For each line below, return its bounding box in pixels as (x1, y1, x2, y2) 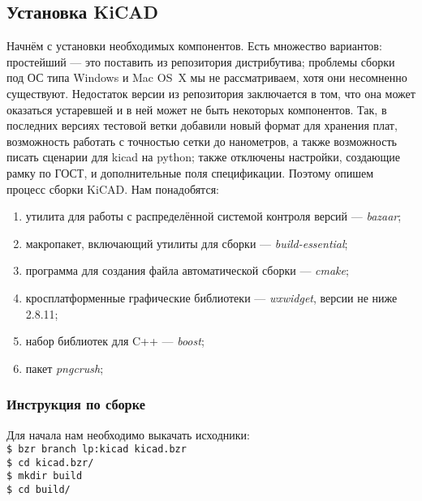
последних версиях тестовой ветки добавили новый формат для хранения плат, (6, 117, 398, 134)
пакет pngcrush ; (25, 359, 104, 376)
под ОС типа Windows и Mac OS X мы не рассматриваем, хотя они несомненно (6, 69, 407, 86)
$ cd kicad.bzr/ (6, 456, 94, 469)
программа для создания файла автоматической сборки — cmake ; (25, 262, 349, 279)
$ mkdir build (6, 470, 83, 482)
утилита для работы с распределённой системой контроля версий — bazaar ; (25, 208, 402, 225)
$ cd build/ (6, 484, 71, 496)
